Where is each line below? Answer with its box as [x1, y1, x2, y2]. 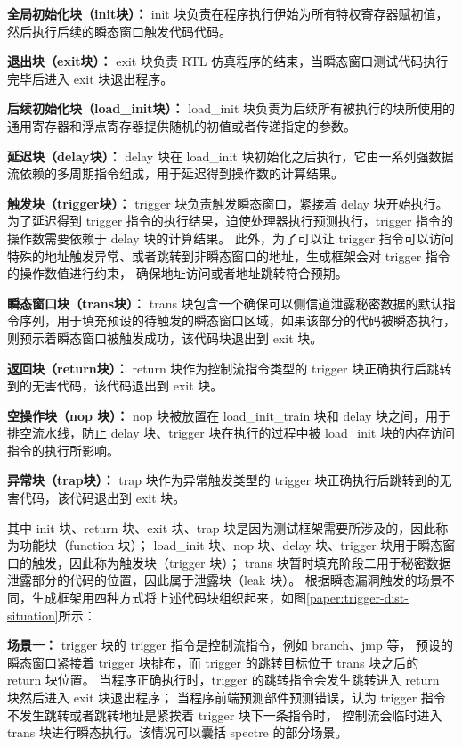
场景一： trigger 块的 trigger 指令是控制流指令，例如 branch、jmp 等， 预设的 [7, 636, 454, 654]
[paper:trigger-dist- [306, 588, 409, 607]
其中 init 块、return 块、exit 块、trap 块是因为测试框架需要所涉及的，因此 [7, 518, 436, 537]
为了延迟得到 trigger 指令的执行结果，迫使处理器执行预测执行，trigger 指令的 [7, 211, 454, 230]
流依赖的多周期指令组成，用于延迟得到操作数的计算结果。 [7, 164, 344, 183]
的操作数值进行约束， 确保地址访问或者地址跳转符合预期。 [7, 264, 348, 283]
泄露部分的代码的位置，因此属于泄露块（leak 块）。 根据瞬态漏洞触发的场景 [7, 571, 442, 589]
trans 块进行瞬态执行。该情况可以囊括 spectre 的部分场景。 [7, 723, 348, 742]
